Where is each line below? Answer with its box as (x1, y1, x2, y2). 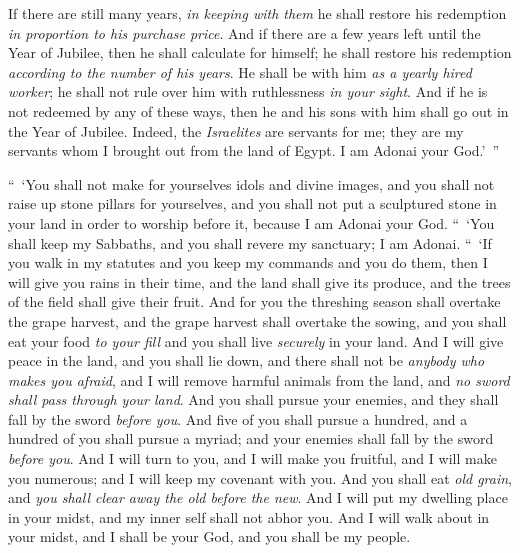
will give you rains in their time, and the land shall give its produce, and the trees (8, 271, 511, 292)
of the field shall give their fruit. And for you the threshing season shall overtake (8, 291, 501, 312)
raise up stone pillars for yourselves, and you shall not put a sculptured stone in (8, 193, 497, 214)
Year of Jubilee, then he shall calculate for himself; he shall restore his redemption (8, 42, 512, 63)
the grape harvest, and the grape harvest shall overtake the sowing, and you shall (8, 310, 507, 331)
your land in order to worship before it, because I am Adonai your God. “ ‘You (8, 212, 495, 233)
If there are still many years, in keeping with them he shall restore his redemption (8, 3, 507, 23)
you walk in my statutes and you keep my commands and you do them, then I (8, 252, 488, 273)
